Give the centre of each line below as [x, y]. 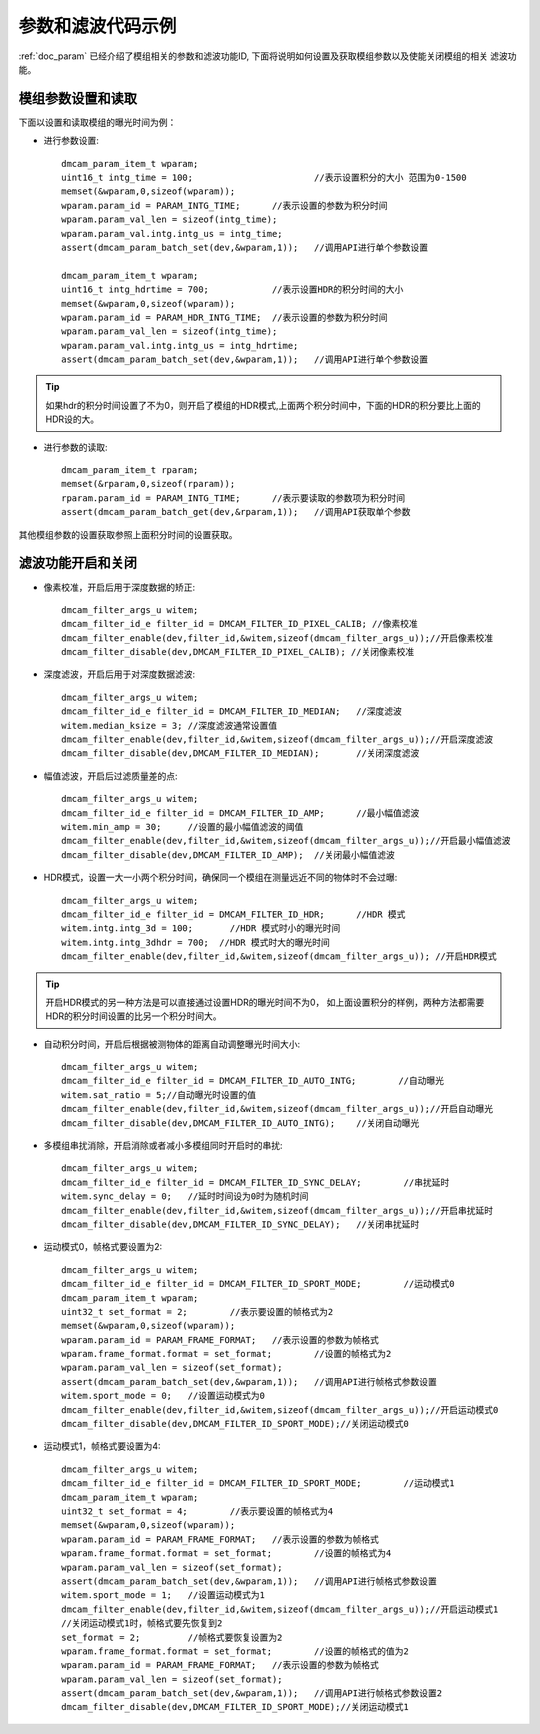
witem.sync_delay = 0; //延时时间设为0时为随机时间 [185, 1196]
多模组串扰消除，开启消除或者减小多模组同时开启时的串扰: [163, 1146]
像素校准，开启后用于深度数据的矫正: [119, 587]
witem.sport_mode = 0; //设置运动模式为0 [163, 1396]
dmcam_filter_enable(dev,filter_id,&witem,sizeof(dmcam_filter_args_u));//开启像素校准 [277, 638]
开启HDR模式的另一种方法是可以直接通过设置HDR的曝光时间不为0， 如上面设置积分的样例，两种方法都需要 [265, 1002]
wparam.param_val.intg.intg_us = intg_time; [172, 233]
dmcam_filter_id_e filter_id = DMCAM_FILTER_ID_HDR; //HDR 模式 [233, 914]
